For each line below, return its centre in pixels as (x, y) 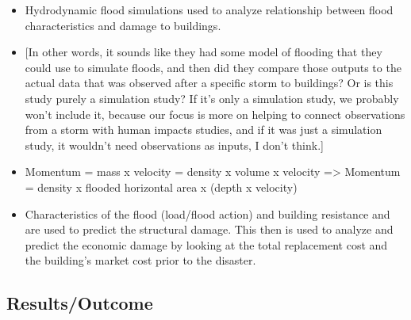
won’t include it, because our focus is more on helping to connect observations (215, 114)
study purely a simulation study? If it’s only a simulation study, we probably (212, 98)
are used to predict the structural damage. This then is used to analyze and (209, 229)
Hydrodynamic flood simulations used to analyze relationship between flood (209, 10)
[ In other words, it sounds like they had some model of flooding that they (204, 52)
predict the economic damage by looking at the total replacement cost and (206, 244)
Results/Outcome (80, 303)
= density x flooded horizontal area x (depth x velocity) (161, 187)
